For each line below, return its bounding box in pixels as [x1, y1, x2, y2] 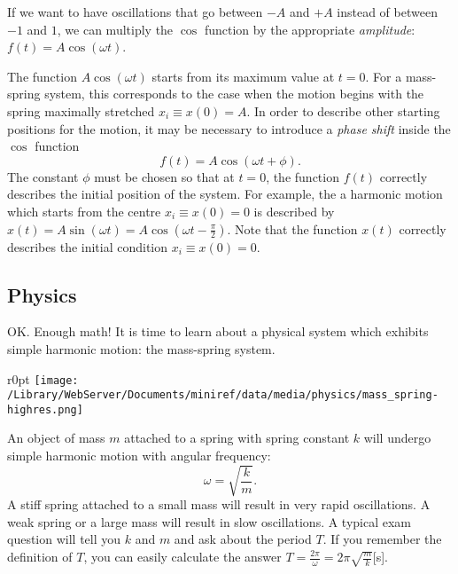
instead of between [337, 3, 438, 20]
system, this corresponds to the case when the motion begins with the [44, 84, 424, 103]
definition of [7, 547, 73, 565]
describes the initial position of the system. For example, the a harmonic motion [7, 185, 443, 203]
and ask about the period [174, 530, 312, 548]
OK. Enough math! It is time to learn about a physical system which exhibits [7, 322, 429, 341]
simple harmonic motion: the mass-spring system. [7, 339, 276, 358]
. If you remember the [322, 530, 442, 548]
